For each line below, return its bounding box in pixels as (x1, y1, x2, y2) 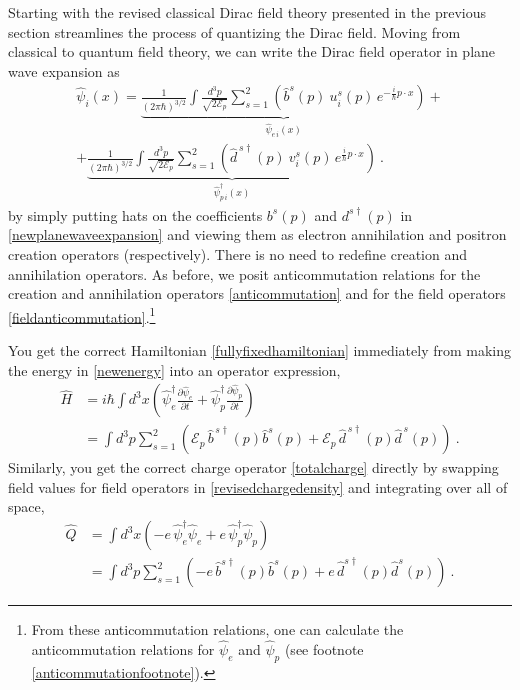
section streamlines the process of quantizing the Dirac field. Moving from (8, 21, 461, 42)
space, (8, 496, 45, 517)
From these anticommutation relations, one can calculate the (31, 619, 404, 640)
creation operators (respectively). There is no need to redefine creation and (8, 243, 467, 264)
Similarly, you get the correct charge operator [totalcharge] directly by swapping (8, 457, 499, 478)
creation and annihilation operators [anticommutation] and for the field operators (8, 283, 506, 304)
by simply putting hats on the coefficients (8, 204, 263, 225)
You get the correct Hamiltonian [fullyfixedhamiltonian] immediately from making (8, 340, 512, 360)
